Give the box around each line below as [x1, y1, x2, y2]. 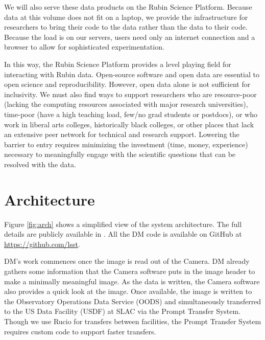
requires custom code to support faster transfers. [4, 326, 156, 336]
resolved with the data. [4, 158, 76, 169]
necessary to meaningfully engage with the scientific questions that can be [4, 149, 236, 160]
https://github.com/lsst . [4, 238, 80, 249]
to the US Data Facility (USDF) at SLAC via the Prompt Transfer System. [4, 306, 241, 316]
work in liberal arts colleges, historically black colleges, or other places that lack [4, 119, 254, 129]
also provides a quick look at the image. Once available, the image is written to [4, 286, 252, 297]
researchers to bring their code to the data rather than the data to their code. [4, 21, 248, 32]
